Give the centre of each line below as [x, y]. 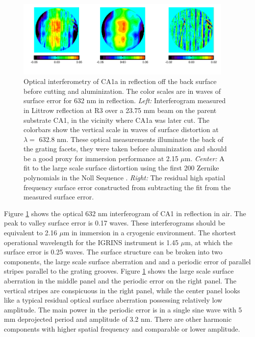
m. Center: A [204, 158]
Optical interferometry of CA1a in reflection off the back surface [120, 81]
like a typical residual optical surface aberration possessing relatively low [113, 300]
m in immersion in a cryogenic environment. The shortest [150, 233]
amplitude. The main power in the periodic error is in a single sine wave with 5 [123, 309]
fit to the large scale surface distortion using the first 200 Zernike [121, 168]
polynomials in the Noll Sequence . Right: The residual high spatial [125, 178]
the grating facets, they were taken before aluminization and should [125, 149]
